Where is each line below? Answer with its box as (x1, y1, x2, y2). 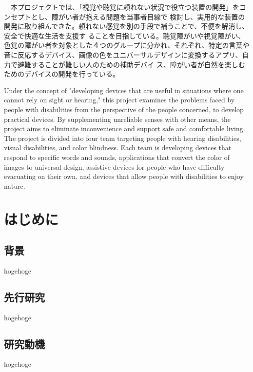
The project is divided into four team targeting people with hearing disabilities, (4, 133, 241, 143)
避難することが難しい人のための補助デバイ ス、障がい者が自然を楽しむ (17, 59, 245, 69)
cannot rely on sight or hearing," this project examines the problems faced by (4, 95, 235, 105)
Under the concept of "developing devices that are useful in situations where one (4, 85, 244, 95)
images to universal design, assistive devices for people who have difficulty (4, 161, 225, 172)
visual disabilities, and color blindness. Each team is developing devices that (4, 142, 232, 153)
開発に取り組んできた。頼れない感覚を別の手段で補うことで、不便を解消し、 (4, 21, 249, 31)
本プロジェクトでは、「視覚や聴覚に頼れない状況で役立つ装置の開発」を (10, 2, 239, 12)
